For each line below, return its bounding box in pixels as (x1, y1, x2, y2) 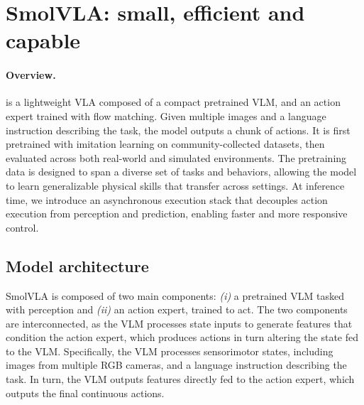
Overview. (6, 67, 56, 82)
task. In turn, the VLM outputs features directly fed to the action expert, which (6, 372, 355, 387)
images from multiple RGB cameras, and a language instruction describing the (6, 357, 347, 372)
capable (6, 26, 81, 55)
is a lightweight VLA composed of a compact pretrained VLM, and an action (6, 94, 341, 109)
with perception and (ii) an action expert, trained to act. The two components (6, 302, 348, 317)
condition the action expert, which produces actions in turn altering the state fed (6, 330, 359, 345)
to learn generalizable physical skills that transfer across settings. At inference (6, 178, 345, 193)
